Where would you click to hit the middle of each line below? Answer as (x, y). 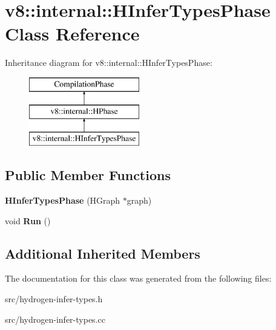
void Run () (28, 220)
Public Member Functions (88, 175)
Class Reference (72, 34)
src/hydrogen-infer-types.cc (55, 319)
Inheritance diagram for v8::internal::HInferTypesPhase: (109, 63)
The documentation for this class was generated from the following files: (138, 278)
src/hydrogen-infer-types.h (54, 299)
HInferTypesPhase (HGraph (63, 200)
